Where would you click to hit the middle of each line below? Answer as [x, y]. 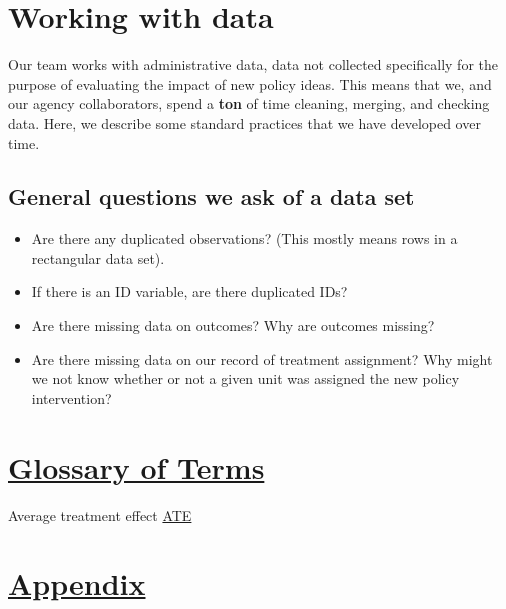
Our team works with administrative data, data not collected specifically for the [253, 64]
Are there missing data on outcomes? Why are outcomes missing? [233, 325]
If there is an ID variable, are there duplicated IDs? [189, 291]
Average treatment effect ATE [100, 514]
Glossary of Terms [136, 466]
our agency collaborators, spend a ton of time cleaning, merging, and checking [249, 103]
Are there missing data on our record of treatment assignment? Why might [262, 358]
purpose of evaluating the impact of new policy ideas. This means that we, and [250, 83]
